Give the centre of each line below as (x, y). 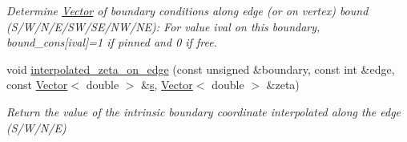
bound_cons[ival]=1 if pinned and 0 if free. (112, 42)
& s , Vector (167, 85)
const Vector (37, 85)
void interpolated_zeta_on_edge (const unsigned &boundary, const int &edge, (201, 69)
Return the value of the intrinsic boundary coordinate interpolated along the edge (204, 111)
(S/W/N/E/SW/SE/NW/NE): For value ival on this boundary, (163, 26)
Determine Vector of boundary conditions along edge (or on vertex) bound (187, 10)
